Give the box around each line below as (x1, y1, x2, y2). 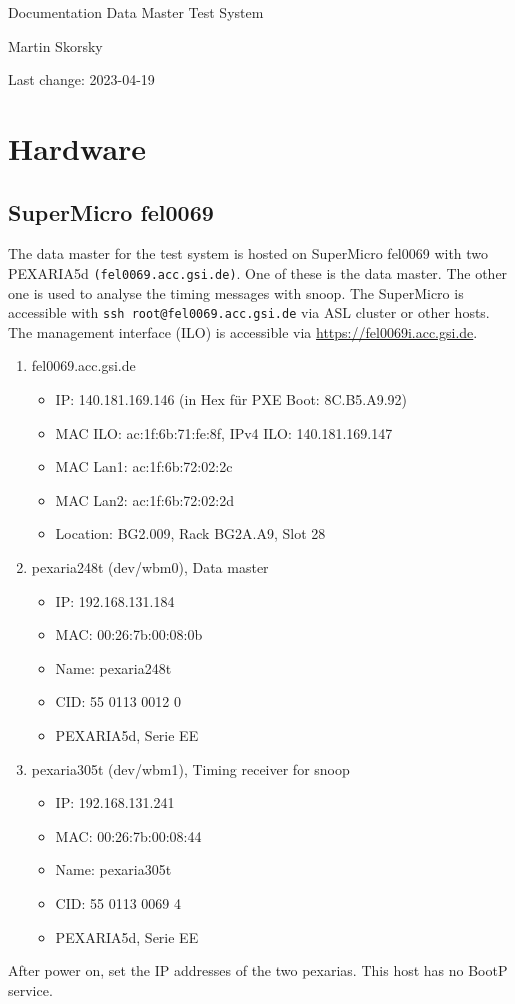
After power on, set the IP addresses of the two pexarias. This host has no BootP (8, 960, 508, 981)
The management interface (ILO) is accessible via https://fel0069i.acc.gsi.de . (8, 321, 478, 342)
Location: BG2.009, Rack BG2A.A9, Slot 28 (55, 523, 326, 544)
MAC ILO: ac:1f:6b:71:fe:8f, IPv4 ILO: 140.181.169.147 (55, 422, 393, 443)
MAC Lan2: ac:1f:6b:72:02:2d (55, 489, 234, 510)
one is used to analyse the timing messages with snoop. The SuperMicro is (8, 282, 464, 303)
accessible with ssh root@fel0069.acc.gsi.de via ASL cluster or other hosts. (8, 302, 490, 323)
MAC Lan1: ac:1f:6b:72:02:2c (55, 456, 233, 477)
